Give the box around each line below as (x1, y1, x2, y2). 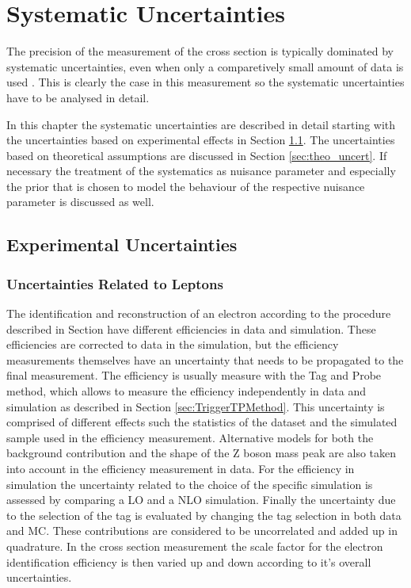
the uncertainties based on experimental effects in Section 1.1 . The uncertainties (6, 132, 395, 148)
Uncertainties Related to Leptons (6, 273, 223, 293)
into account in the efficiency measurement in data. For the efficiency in (6, 460, 355, 476)
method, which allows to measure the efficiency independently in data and (6, 383, 367, 399)
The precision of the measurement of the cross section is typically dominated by (6, 43, 394, 59)
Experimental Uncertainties (6, 232, 238, 257)
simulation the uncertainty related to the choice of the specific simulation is (6, 475, 373, 492)
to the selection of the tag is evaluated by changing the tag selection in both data (6, 506, 401, 523)
